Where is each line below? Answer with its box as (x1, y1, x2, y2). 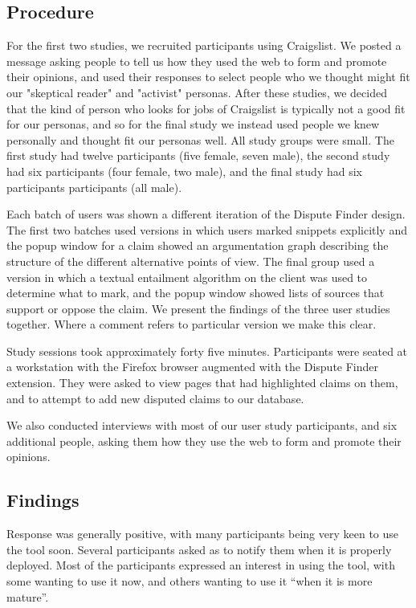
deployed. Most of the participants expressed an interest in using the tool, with (6, 557, 395, 573)
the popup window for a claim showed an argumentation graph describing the (6, 237, 389, 254)
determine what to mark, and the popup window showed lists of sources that (6, 284, 385, 301)
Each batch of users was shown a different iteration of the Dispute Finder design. (6, 206, 406, 222)
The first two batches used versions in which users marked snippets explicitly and (6, 221, 407, 238)
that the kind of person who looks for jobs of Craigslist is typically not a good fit (6, 100, 406, 116)
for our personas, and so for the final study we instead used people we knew (6, 116, 380, 133)
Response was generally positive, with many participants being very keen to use (6, 525, 399, 542)
